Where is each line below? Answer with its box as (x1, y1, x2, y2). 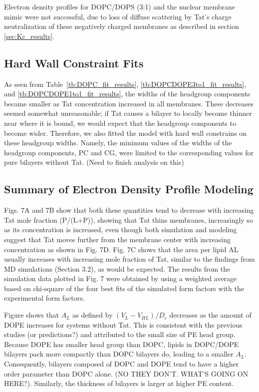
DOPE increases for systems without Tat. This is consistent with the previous (4, 319, 243, 330)
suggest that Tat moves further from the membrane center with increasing (4, 234, 231, 244)
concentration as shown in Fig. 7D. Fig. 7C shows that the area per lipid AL (4, 244, 239, 254)
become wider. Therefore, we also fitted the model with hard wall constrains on (4, 127, 247, 138)
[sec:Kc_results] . (4, 30, 54, 41)
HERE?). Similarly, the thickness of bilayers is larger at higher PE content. (4, 378, 234, 389)
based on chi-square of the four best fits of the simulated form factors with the (4, 283, 244, 293)
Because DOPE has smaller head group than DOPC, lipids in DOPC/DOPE (4, 339, 239, 349)
